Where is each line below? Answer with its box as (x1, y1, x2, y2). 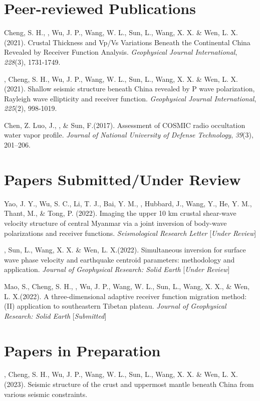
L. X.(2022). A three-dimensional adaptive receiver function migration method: (4, 291, 247, 301)
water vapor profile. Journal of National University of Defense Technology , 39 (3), (4, 129, 253, 140)
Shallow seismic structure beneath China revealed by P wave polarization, (28, 83, 255, 94)
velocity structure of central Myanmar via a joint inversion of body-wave (4, 217, 227, 228)
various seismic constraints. (4, 388, 88, 399)
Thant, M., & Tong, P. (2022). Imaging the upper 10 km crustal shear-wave (4, 208, 236, 218)
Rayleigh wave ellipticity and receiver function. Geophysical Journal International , (4, 93, 256, 103)
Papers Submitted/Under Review (4, 169, 241, 189)
